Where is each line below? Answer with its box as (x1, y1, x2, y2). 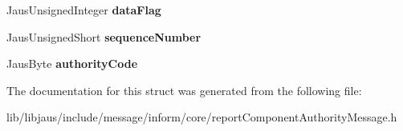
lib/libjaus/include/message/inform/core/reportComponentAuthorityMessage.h (6, 109, 397, 125)
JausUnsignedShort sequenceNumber (6, 28, 201, 45)
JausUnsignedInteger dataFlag (6, 2, 161, 18)
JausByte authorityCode (6, 55, 138, 72)
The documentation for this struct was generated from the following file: (6, 81, 362, 98)
